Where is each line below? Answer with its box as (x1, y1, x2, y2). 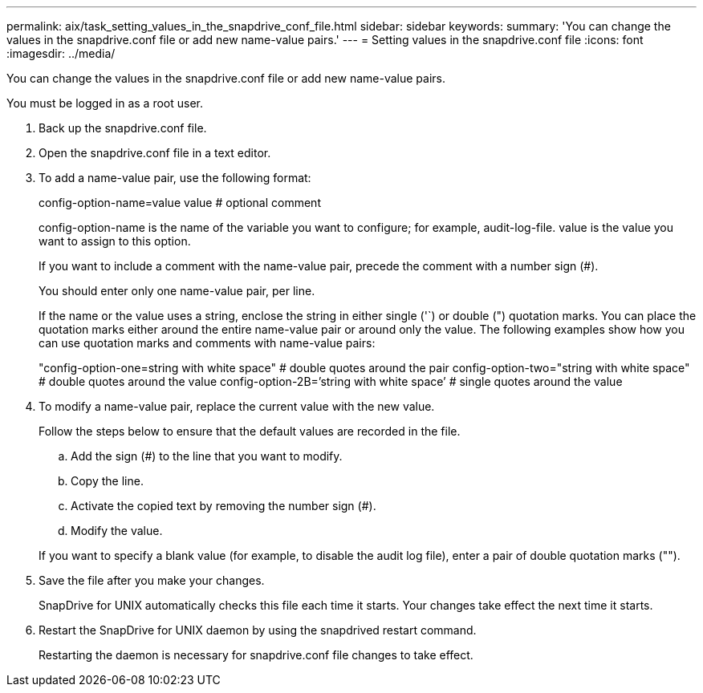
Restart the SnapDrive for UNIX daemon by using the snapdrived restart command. (39, 623, 477, 637)
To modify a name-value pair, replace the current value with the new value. (39, 399, 435, 413)
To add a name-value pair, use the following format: (39, 171, 311, 184)
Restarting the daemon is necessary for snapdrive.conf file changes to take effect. (39, 648, 473, 662)
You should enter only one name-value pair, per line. (39, 284, 315, 298)
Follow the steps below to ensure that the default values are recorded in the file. (39, 424, 461, 438)
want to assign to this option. (39, 234, 191, 248)
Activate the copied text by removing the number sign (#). (71, 499, 376, 513)
